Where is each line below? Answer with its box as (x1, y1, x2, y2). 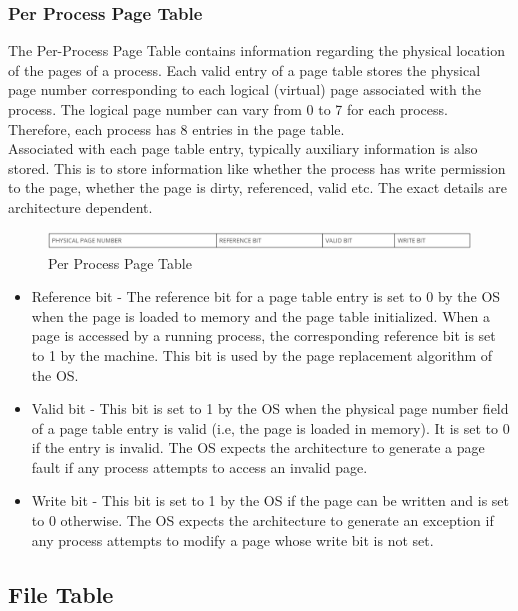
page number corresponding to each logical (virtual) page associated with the (8, 79, 481, 100)
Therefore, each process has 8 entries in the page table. (8, 118, 345, 139)
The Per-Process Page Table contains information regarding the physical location (8, 40, 505, 61)
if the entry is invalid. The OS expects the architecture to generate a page (31, 437, 485, 458)
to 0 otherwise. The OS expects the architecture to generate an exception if (31, 510, 494, 531)
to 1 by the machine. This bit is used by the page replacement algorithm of (31, 344, 493, 365)
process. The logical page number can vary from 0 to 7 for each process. (8, 99, 448, 119)
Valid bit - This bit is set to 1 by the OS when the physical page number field (31, 398, 509, 419)
